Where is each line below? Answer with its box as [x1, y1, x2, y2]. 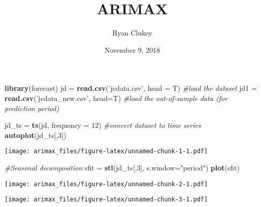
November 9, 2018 [104, 44, 160, 55]
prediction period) [5, 102, 59, 113]
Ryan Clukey [112, 27, 153, 38]
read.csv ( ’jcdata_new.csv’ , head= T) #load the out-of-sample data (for [5, 92, 228, 103]
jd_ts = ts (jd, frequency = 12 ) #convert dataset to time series [5, 120, 201, 130]
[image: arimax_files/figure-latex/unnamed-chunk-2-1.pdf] [5, 180, 208, 188]
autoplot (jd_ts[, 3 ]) [5, 129, 66, 140]
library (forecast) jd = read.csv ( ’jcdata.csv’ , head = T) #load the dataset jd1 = [5, 83, 257, 93]
